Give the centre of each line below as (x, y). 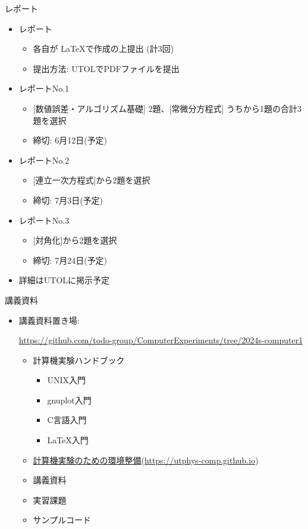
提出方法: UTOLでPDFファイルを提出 (106, 68)
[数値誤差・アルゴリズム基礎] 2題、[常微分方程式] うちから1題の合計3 (167, 108)
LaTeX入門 (68, 440)
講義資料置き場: (49, 320)
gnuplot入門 (69, 400)
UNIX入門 (66, 380)
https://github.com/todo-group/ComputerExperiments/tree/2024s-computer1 (161, 340)
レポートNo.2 (44, 160)
